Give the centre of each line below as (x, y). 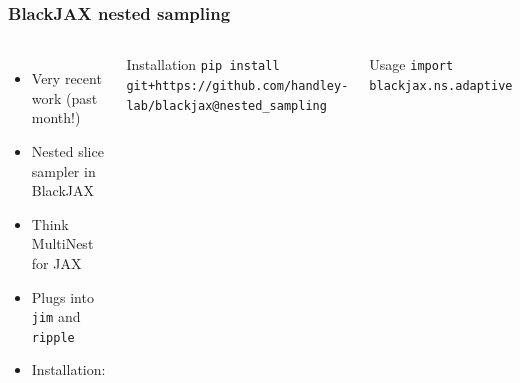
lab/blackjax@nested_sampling (226, 105)
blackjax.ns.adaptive (441, 85)
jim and (56, 316)
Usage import (411, 64)
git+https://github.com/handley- (237, 85)
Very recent (66, 78)
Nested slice (67, 151)
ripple (53, 337)
